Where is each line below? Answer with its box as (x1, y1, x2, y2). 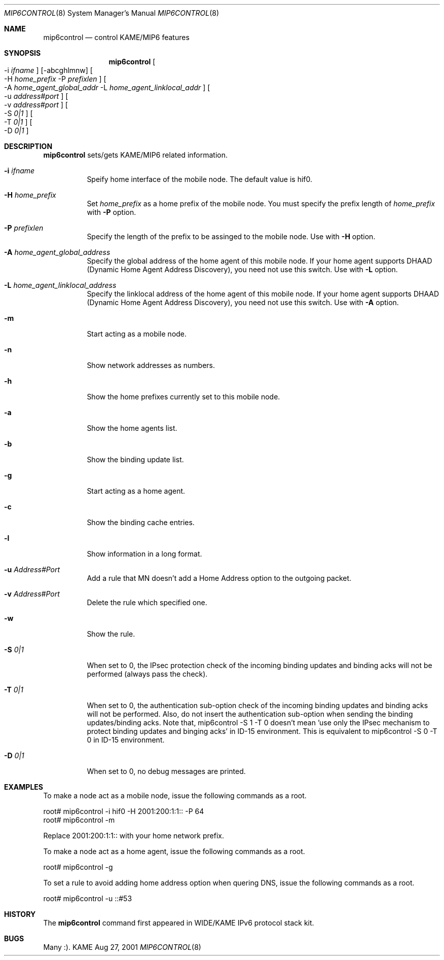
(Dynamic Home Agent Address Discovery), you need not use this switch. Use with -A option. (87, 298, 399, 307)
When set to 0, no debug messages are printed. (87, 767, 246, 776)
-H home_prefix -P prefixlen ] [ (4, 75, 106, 83)
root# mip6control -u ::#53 (43, 894, 132, 903)
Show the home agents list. (87, 424, 177, 432)
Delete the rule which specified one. (87, 598, 207, 607)
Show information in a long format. (87, 549, 202, 558)
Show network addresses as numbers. (87, 361, 215, 370)
